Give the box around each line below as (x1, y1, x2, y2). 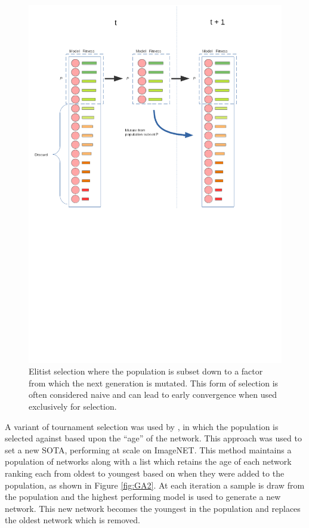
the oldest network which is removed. (5, 514, 140, 526)
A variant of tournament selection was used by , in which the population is (5, 420, 279, 432)
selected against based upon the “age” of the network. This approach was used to (5, 432, 302, 444)
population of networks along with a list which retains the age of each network (5, 455, 292, 468)
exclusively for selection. (29, 400, 117, 413)
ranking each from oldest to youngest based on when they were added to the (5, 467, 285, 480)
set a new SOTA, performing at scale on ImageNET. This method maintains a (5, 443, 292, 456)
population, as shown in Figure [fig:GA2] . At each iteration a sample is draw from (5, 478, 305, 491)
